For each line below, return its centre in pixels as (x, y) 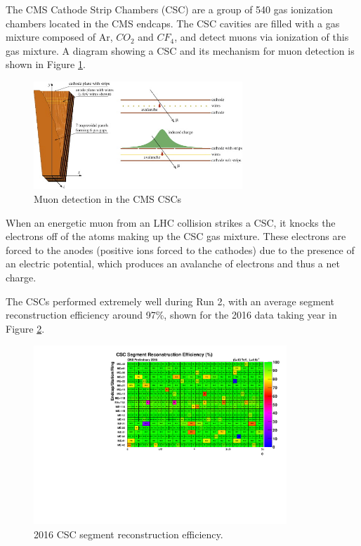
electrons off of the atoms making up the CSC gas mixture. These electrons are (176, 236)
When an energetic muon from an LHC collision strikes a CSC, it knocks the (171, 222)
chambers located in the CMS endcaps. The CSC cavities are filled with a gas (173, 23)
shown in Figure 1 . (46, 64)
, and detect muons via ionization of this (262, 37)
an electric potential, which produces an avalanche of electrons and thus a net (173, 264)
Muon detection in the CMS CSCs (108, 198)
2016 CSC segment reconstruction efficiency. (129, 534)
